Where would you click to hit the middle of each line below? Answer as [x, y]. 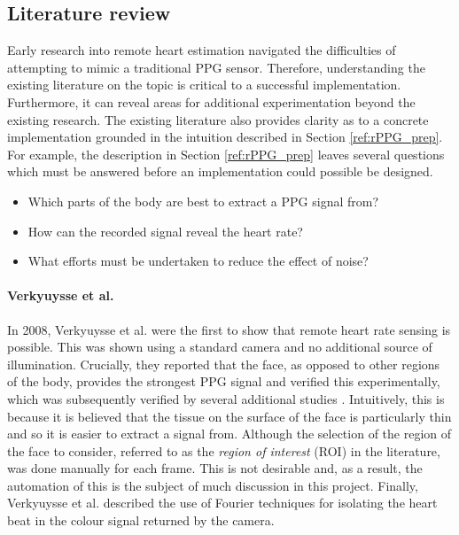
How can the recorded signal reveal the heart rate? [165, 231]
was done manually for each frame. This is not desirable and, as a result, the [215, 468]
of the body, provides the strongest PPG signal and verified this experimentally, [224, 381]
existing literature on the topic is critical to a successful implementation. [204, 85]
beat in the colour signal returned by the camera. [141, 520]
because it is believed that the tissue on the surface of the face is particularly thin [229, 416]
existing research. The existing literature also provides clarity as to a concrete [218, 119]
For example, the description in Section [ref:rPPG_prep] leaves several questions [226, 154]
